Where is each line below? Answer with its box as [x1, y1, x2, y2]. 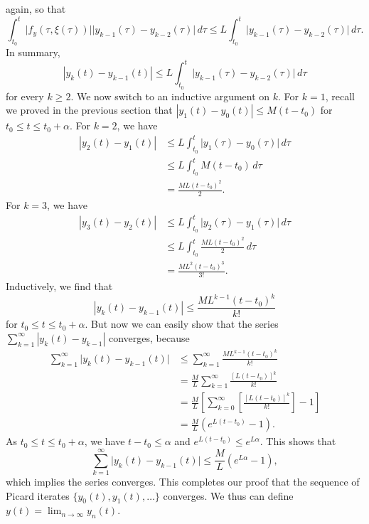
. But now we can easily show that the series [85, 316, 279, 331]
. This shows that [260, 434, 336, 449]
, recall [325, 88, 355, 103]
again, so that [6, 1, 66, 16]
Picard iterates [6, 488, 70, 503]
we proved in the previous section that [6, 102, 173, 117]
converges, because [109, 330, 190, 345]
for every [6, 88, 44, 103]
